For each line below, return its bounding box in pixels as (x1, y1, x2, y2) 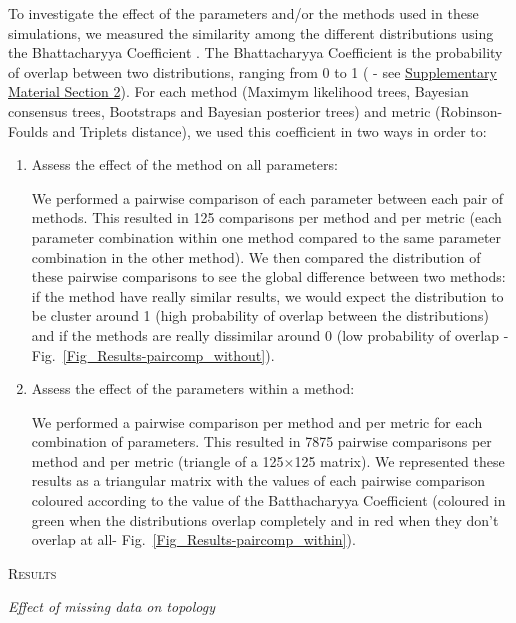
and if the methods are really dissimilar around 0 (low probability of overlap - (31, 324, 509, 345)
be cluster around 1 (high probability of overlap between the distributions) (31, 305, 489, 326)
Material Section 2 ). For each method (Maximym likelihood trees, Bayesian (8, 81, 469, 102)
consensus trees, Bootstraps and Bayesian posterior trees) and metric (8, 100, 431, 121)
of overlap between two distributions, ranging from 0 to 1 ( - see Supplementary (8, 61, 497, 82)
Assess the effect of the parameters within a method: (31, 378, 355, 399)
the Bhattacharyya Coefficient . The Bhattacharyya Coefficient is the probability (8, 42, 503, 63)
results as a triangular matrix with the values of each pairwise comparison (31, 470, 486, 491)
